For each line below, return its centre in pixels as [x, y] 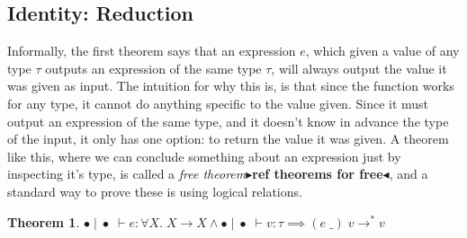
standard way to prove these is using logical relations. [155, 191]
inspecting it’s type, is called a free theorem [127, 174]
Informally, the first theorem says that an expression [152, 51]
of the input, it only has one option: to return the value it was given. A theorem [228, 139]
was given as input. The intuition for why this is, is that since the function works [231, 86]
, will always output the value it [359, 68]
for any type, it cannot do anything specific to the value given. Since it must [218, 103]
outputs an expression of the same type [153, 68]
